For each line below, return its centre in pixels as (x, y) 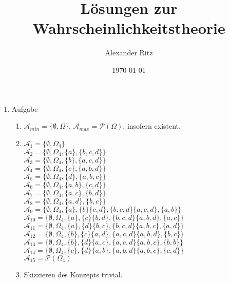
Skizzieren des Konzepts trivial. (73, 274)
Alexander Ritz (129, 53)
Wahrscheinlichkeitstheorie (129, 28)
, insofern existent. (152, 126)
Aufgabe (25, 108)
